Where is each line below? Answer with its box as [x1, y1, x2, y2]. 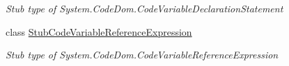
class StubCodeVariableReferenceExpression [6, 24, 192, 38]
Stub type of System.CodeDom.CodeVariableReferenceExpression [6, 47, 279, 62]
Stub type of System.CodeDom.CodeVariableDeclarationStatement [6, 1, 283, 15]
